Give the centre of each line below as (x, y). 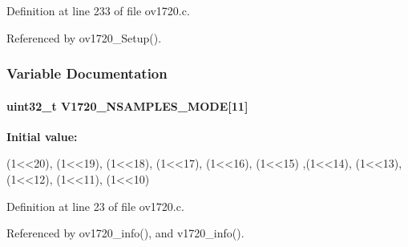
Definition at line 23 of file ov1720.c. (95, 206)
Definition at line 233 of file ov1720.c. (98, 10)
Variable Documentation (87, 73)
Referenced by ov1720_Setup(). (84, 37)
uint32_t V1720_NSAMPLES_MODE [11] (127, 105)
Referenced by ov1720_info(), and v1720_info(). (125, 233)
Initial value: (42, 136)
